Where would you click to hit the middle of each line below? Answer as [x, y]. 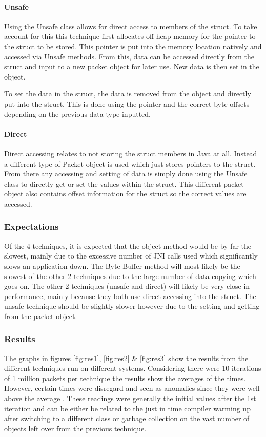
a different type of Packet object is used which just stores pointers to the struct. [130, 163]
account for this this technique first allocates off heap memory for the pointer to [130, 36]
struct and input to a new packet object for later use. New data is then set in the [132, 66]
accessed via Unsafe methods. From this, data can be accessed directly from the [129, 56]
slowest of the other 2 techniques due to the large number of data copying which [130, 276]
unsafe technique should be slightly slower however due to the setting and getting [132, 306]
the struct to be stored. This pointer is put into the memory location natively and [133, 46]
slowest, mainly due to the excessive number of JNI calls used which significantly [131, 256]
